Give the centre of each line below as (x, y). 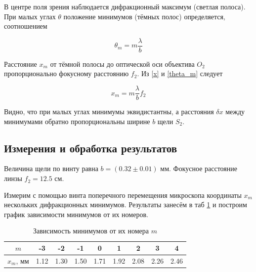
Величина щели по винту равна (51, 168)
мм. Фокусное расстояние (199, 168)
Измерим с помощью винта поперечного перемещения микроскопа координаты (123, 195)
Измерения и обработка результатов (91, 148)
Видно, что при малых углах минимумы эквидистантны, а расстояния (109, 112)
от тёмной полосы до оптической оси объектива (122, 64)
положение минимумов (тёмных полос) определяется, (144, 16)
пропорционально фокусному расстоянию (66, 73)
